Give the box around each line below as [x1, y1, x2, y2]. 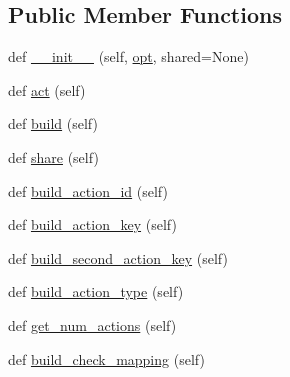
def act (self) [8, 79, 86, 100]
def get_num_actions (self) [8, 314, 177, 335]
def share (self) [8, 146, 99, 167]
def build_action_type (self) [8, 281, 184, 302]
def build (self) [8, 113, 98, 134]
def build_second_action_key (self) [8, 247, 228, 268]
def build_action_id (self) [8, 180, 168, 201]
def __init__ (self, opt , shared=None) [8, 46, 249, 67]
